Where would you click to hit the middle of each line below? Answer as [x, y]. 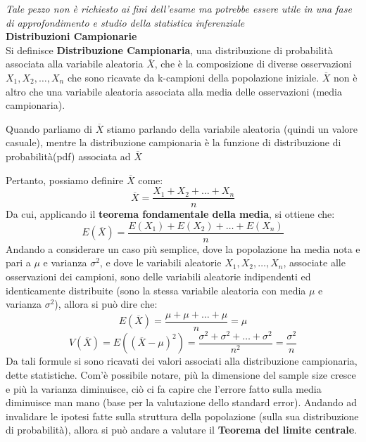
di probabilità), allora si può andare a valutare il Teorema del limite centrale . [182, 430]
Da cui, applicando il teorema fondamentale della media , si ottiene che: [170, 214]
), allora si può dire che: [106, 304]
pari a [18, 262]
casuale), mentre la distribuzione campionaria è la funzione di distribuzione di [173, 142]
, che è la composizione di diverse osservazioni [253, 64]
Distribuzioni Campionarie [71, 36]
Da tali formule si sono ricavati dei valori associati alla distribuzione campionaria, [182, 361]
